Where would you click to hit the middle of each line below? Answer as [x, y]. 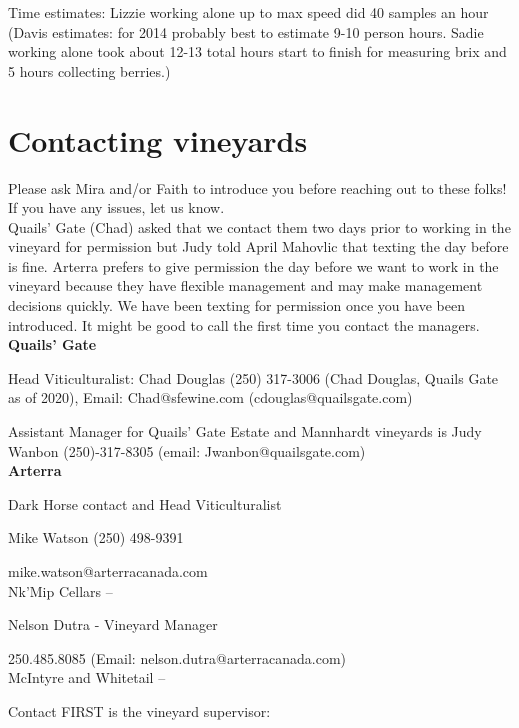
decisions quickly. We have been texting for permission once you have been [236, 305]
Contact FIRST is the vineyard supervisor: [139, 710]
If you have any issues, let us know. [116, 207]
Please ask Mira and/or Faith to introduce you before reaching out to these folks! [257, 187]
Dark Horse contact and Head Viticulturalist [145, 503]
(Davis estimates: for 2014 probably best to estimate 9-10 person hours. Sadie [246, 31]
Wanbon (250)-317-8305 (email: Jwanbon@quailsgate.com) [187, 450]
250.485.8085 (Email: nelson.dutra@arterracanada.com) [177, 657]
